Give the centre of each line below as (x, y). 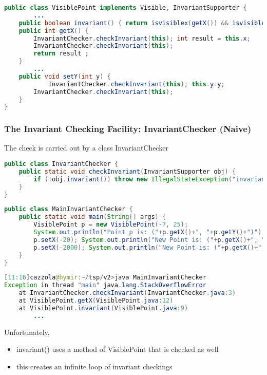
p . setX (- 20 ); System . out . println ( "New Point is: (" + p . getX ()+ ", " (149, 240)
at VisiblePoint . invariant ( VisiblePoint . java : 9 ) (103, 308)
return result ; (61, 54)
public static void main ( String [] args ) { (92, 217)
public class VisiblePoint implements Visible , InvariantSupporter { (126, 8)
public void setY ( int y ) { (65, 76)
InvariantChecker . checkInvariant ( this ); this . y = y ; (136, 84)
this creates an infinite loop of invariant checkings (94, 366)
